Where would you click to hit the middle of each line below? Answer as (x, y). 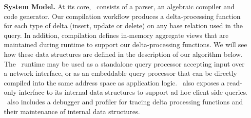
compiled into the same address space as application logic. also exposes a (114, 82)
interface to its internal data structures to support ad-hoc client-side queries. (133, 92)
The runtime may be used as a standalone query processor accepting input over (124, 63)
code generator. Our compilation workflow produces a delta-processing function (122, 16)
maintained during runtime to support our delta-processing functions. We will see (125, 44)
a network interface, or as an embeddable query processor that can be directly (121, 73)
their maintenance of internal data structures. (72, 111)
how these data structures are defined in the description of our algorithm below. (123, 54)
